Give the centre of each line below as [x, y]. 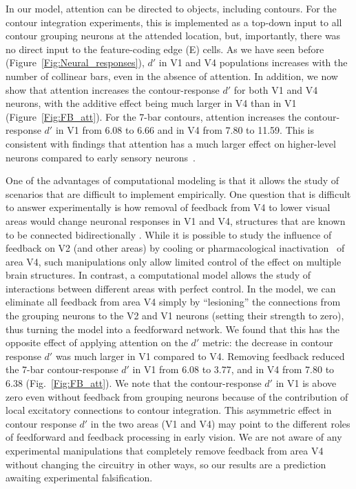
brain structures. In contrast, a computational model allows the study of [158, 275]
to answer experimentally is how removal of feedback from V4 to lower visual [168, 207]
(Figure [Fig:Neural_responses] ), [75, 62]
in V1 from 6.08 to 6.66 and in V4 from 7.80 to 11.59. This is [185, 130]
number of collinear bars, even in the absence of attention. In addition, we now [172, 76]
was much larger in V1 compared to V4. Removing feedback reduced [200, 356]
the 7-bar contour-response [62, 369]
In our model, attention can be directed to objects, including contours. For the [171, 8]
